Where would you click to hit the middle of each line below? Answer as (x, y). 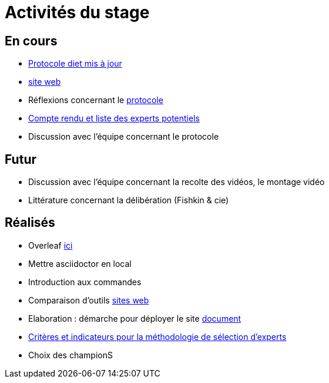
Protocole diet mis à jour (75, 64)
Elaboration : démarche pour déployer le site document (135, 318)
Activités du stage (77, 12)
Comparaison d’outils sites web (89, 300)
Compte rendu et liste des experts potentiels (114, 118)
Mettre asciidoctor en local (80, 263)
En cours (31, 41)
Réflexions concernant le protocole (96, 100)
